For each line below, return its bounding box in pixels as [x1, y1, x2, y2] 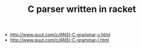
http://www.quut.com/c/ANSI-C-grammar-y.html [10, 31, 110, 38]
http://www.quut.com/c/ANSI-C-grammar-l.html [10, 37, 109, 43]
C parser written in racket [27, 3, 136, 15]
